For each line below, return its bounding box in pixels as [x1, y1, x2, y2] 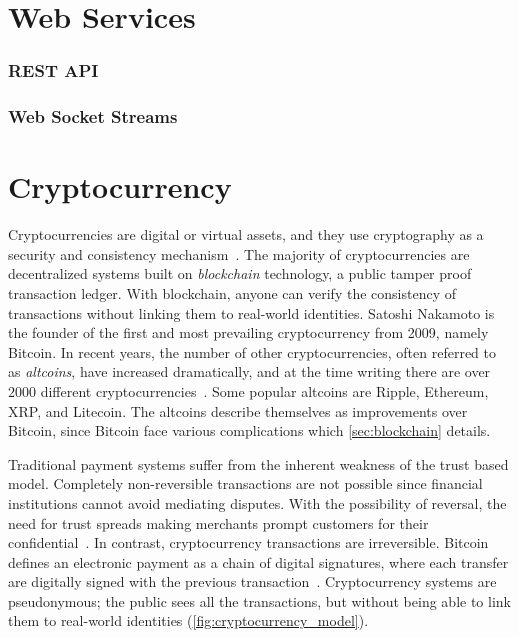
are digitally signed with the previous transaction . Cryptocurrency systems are [8, 571, 497, 592]
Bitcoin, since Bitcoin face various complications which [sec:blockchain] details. [8, 420, 491, 441]
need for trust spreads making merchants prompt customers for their [8, 512, 429, 533]
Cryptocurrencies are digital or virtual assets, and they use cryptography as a [8, 224, 484, 245]
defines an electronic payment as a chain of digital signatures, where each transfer [8, 551, 509, 572]
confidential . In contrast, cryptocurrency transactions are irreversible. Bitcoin [8, 532, 489, 553]
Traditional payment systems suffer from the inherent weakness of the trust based [8, 453, 509, 474]
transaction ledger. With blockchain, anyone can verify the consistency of [8, 282, 456, 303]
